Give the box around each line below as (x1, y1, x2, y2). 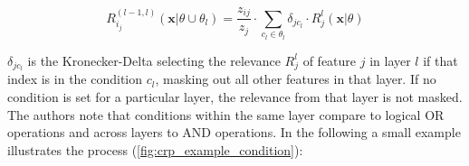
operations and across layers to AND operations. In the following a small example (7, 123, 461, 142)
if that (423, 51, 458, 69)
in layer (369, 51, 411, 69)
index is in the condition (7, 69, 143, 88)
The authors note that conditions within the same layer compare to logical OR (7, 105, 445, 124)
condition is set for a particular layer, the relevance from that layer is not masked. (7, 88, 463, 106)
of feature (302, 51, 357, 69)
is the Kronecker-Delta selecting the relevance (27, 51, 281, 69)
